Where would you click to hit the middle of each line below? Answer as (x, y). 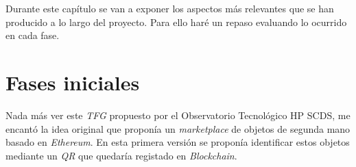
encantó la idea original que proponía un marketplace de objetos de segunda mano (178, 128)
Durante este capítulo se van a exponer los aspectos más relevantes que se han (170, 8)
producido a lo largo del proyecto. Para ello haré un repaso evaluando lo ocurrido (176, 22)
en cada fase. (33, 35)
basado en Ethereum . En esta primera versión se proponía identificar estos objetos (178, 142)
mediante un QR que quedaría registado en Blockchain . (121, 155)
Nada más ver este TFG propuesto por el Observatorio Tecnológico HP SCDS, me (178, 115)
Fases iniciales (73, 82)
